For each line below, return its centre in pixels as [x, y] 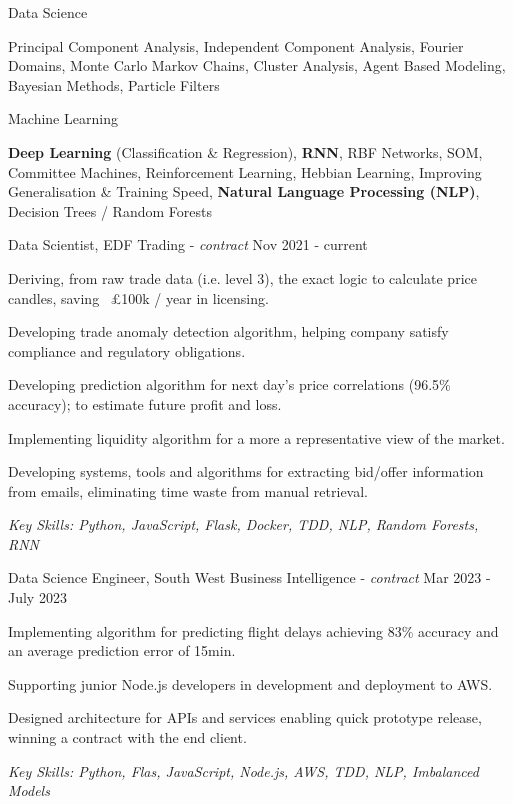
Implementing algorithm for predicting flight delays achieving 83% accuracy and [253, 630]
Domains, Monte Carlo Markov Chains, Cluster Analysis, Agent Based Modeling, [257, 65]
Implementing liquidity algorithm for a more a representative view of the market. [256, 437]
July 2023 [37, 597]
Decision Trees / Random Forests [110, 210]
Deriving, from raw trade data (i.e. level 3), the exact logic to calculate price [242, 277]
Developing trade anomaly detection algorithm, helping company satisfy [228, 331]
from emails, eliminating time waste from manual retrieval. [188, 490]
